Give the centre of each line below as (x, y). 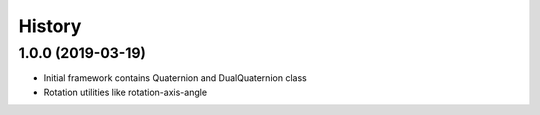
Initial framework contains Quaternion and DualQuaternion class (175, 78)
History (50, 26)
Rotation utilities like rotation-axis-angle (125, 92)
